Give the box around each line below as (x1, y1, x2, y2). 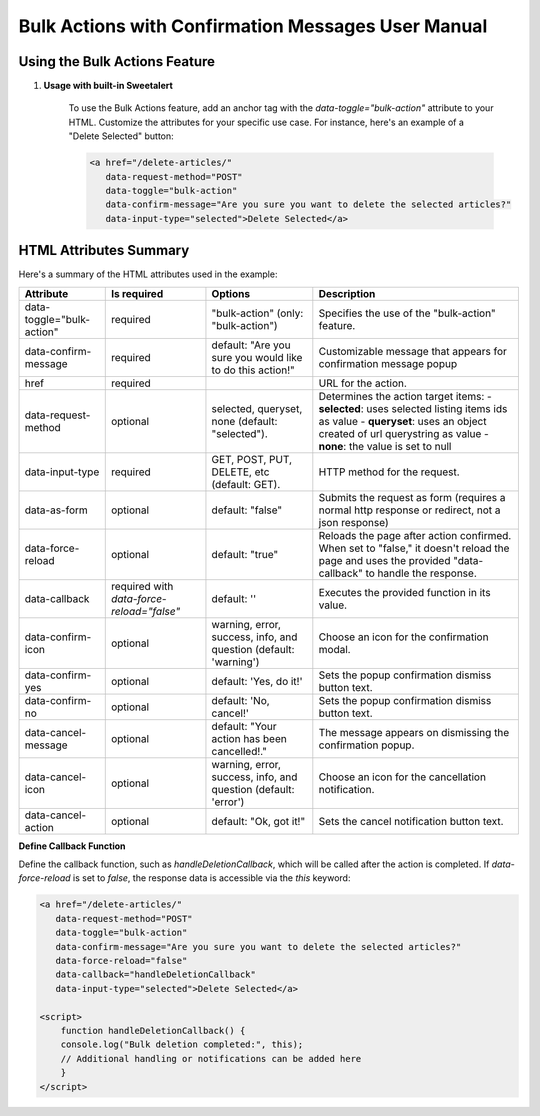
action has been (211, 731, 287, 745)
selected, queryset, (211, 401, 303, 415)
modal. (318, 642, 351, 656)
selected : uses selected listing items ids (318, 401, 508, 415)
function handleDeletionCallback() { (60, 1025, 246, 1036)
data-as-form (24, 503, 89, 517)
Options (211, 286, 250, 300)
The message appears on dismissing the (318, 725, 510, 739)
